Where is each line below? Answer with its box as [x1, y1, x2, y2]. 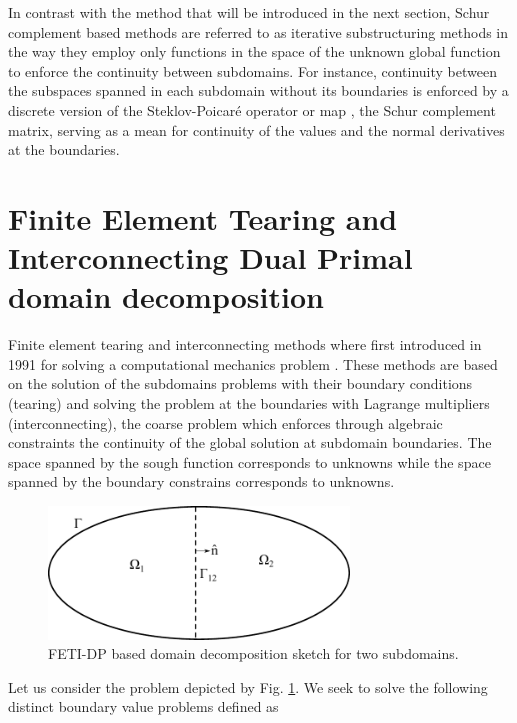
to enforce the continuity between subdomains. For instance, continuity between [8, 60, 497, 81]
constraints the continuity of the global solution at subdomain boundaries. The [8, 432, 492, 453]
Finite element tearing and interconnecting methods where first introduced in [8, 334, 482, 355]
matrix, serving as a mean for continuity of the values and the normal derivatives [8, 119, 505, 140]
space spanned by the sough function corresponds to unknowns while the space [8, 451, 491, 472]
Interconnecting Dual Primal [8, 237, 413, 278]
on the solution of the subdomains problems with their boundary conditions [8, 373, 473, 394]
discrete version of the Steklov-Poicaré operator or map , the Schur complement [8, 99, 496, 120]
